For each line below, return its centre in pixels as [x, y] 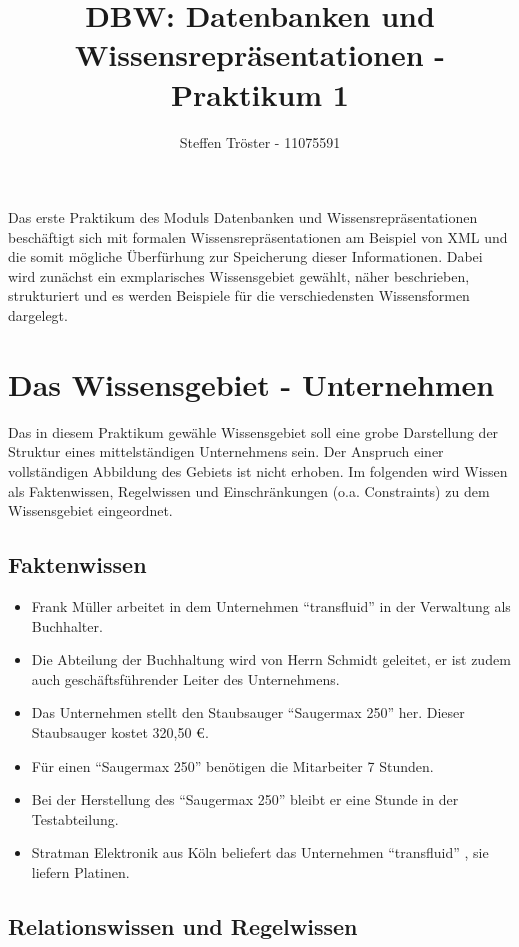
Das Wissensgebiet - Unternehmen [251, 383]
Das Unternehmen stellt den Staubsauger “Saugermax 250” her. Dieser [248, 712]
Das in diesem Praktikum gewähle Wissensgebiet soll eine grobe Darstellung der [253, 431]
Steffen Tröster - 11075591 [260, 141]
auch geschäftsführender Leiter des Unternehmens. [185, 678]
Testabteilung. [75, 818]
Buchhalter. [67, 625]
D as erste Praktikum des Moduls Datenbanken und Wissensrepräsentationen [243, 217]
